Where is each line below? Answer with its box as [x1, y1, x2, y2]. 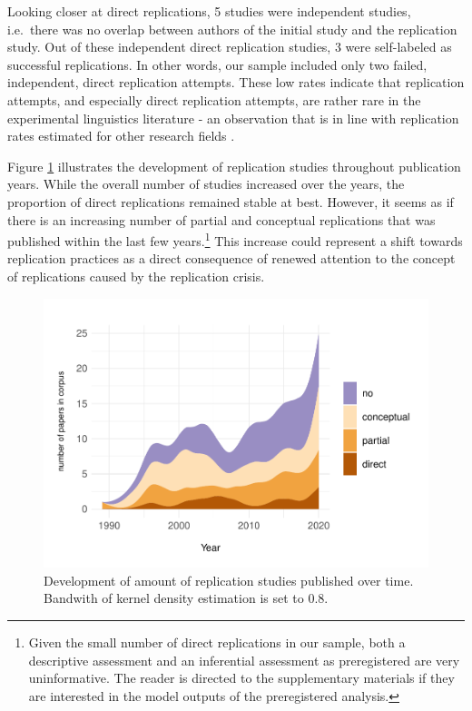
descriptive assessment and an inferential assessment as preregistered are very [28, 650, 460, 669]
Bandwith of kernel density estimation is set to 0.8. [44, 588, 329, 607]
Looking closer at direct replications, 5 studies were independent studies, [7, 2, 411, 20]
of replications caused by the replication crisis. [7, 266, 265, 285]
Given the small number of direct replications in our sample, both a [28, 632, 406, 651]
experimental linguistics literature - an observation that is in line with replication [7, 108, 459, 127]
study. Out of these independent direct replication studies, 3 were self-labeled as [7, 37, 452, 56]
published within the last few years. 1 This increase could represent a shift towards [7, 229, 463, 250]
